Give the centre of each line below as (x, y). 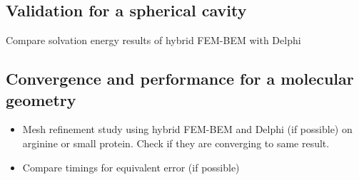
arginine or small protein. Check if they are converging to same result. (176, 143)
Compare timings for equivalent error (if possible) (131, 167)
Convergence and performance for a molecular (180, 79)
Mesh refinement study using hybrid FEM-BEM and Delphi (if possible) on (187, 129)
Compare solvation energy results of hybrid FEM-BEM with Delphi (153, 40)
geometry (41, 99)
